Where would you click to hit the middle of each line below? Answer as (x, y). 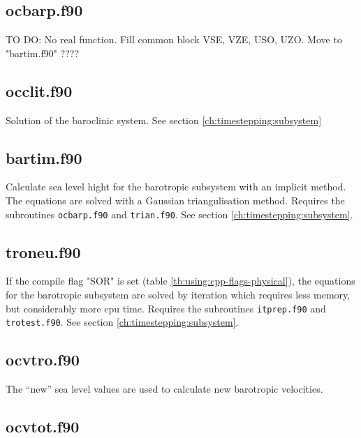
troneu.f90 (43, 251)
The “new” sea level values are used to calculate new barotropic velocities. (164, 389)
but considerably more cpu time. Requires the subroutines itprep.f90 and (166, 308)
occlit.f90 (39, 90)
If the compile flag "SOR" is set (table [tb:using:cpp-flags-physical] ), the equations (180, 281)
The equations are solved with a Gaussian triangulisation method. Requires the (175, 200)
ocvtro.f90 (43, 360)
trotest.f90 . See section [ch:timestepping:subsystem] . (122, 322)
